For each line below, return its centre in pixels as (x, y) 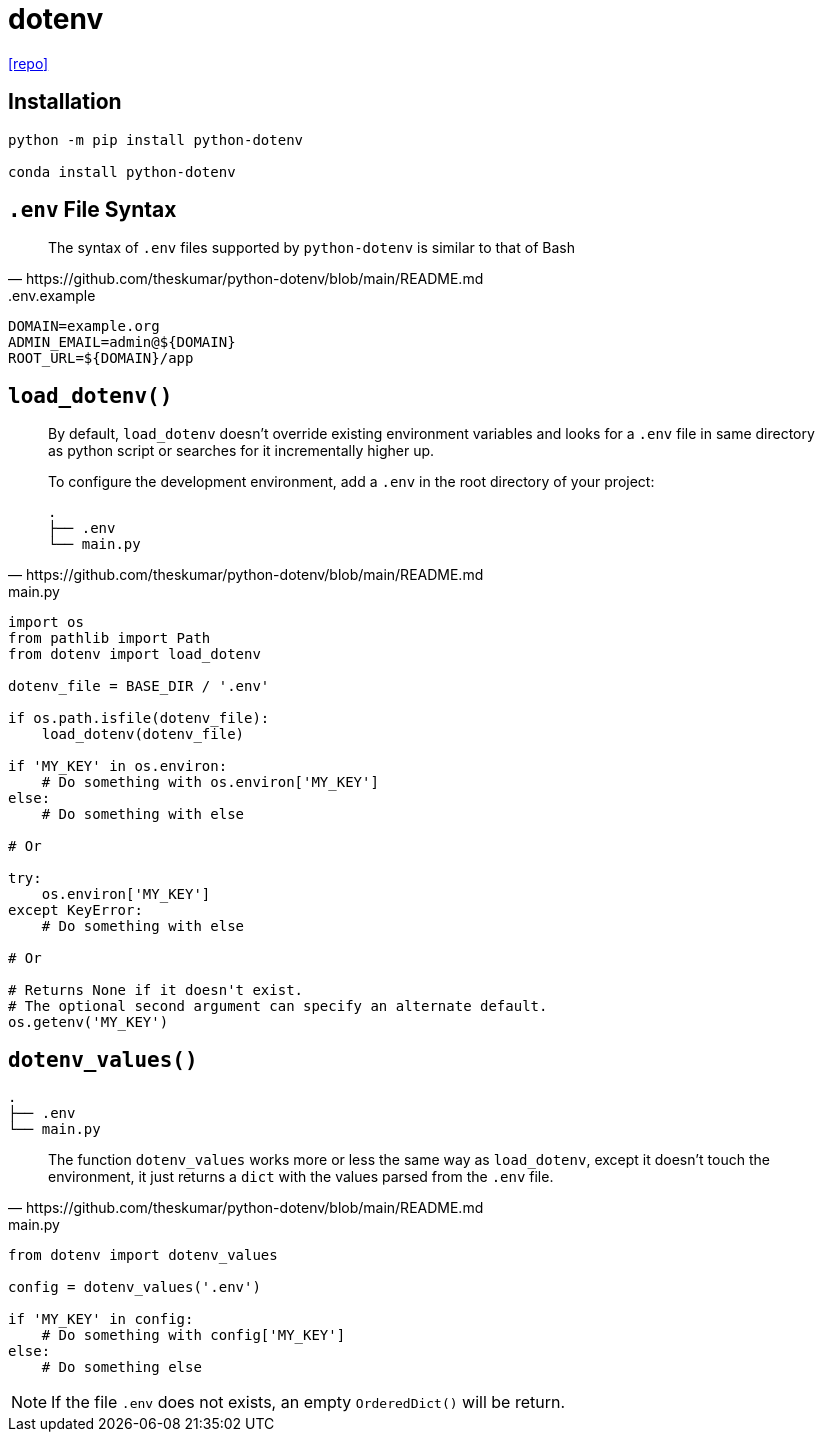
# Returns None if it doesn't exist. (156, 990)
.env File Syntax (92, 210)
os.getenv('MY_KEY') (88, 1022)
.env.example (52, 296)
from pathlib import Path (109, 638)
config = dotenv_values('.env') (134, 1287)
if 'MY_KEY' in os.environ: (118, 766)
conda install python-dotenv (122, 171)
